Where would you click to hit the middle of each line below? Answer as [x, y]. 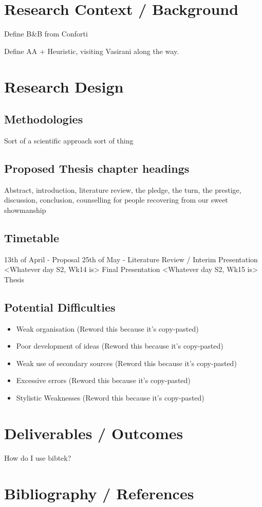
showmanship [25, 210]
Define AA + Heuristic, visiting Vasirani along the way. [92, 51]
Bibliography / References [99, 493]
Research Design [64, 86]
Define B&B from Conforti [46, 34]
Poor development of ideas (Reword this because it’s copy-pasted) [120, 346]
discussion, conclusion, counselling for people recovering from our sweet [116, 200]
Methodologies [44, 119]
